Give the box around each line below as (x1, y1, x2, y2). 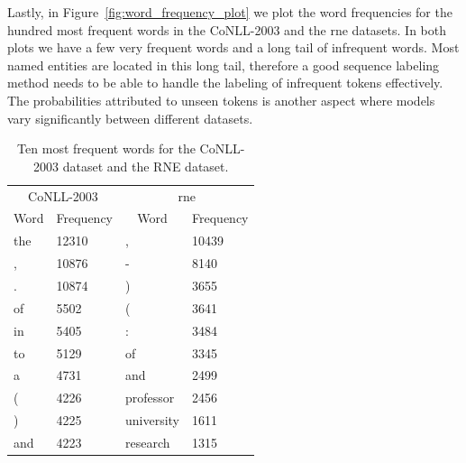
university (124, 411, 180, 430)
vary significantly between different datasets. (7, 108, 253, 127)
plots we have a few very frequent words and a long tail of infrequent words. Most (7, 38, 460, 57)
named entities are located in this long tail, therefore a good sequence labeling (7, 55, 440, 74)
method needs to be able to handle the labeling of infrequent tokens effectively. (7, 73, 443, 92)
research (124, 432, 170, 451)
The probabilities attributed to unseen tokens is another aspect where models (7, 90, 435, 109)
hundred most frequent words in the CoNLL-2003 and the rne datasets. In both (7, 20, 446, 39)
